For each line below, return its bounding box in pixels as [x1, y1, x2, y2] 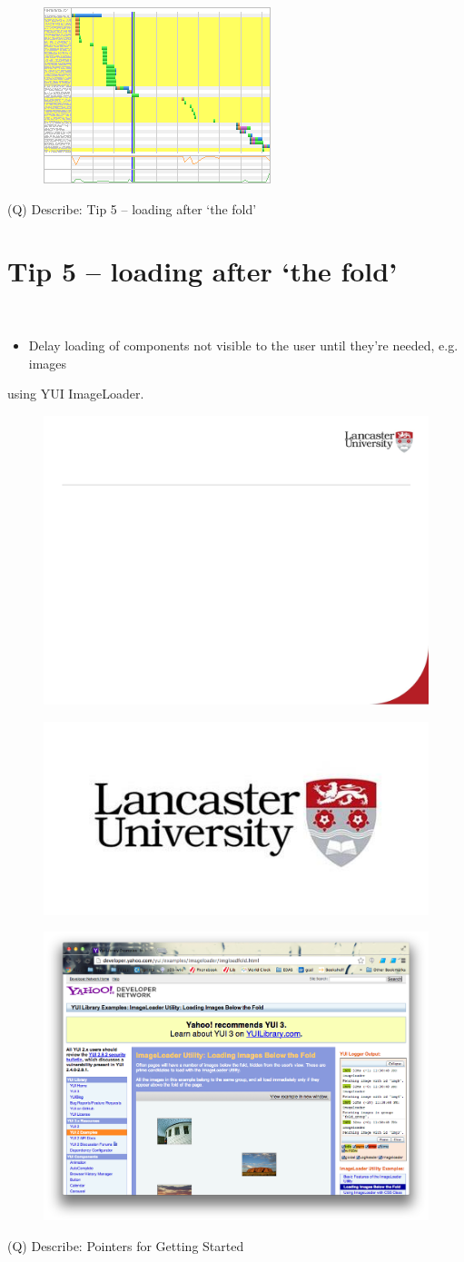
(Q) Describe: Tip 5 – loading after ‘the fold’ [7, 199, 257, 218]
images [28, 353, 67, 372]
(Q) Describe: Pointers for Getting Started [7, 1236, 244, 1255]
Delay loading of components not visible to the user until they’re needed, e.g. [28, 335, 459, 354]
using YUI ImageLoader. [7, 384, 144, 403]
